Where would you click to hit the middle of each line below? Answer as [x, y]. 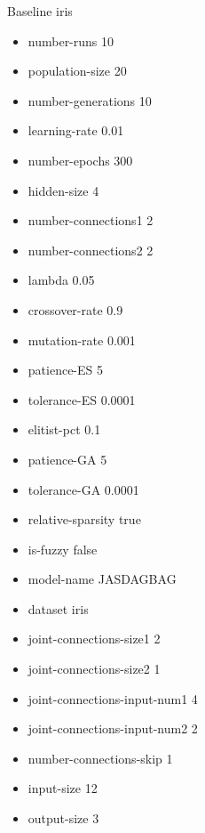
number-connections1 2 [91, 220]
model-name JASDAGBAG [102, 579]
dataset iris [58, 608]
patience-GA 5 [67, 459]
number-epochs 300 [80, 160]
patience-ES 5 [65, 370]
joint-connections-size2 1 [94, 669]
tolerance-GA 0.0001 [83, 489]
